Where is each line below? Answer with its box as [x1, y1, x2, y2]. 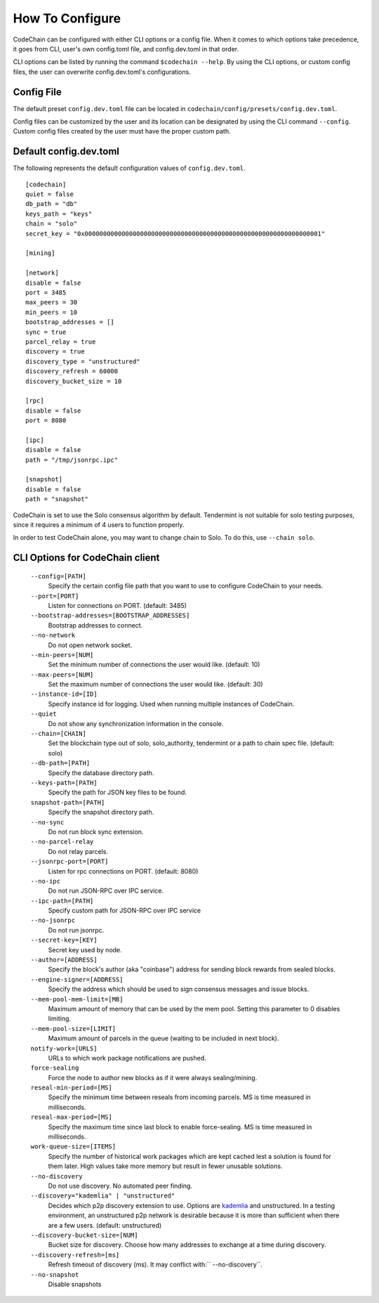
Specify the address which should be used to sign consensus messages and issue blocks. [48, 985, 310, 994]
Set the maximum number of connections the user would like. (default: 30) [48, 680, 263, 689]
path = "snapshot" [25, 495, 89, 503]
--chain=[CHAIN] [30, 730, 87, 738]
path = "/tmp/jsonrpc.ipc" [25, 455, 119, 464]
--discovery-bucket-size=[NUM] [30, 1231, 138, 1239]
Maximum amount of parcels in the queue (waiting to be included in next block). [48, 1034, 279, 1043]
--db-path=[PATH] [30, 759, 91, 767]
